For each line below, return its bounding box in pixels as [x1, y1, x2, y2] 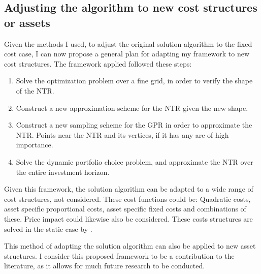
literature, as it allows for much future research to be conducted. [4, 260, 205, 271]
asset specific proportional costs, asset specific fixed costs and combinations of [4, 203, 246, 214]
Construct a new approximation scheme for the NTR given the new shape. [16, 102, 248, 113]
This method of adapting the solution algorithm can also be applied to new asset [4, 240, 256, 251]
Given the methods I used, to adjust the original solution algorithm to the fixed [4, 38, 252, 49]
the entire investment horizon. [16, 166, 110, 177]
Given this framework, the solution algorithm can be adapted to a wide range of [4, 184, 253, 194]
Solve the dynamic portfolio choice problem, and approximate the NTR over [16, 156, 253, 167]
